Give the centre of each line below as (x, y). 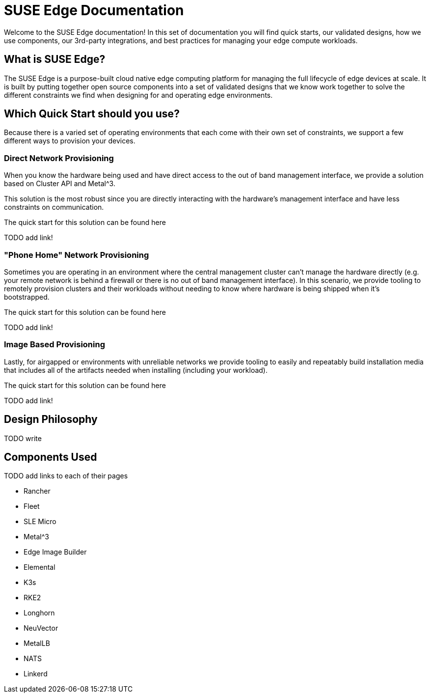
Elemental (40, 567)
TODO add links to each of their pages (66, 476)
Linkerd (36, 674)
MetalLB (37, 643)
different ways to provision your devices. (70, 141)
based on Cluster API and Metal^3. (60, 184)
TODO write (23, 438)
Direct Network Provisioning (59, 158)
